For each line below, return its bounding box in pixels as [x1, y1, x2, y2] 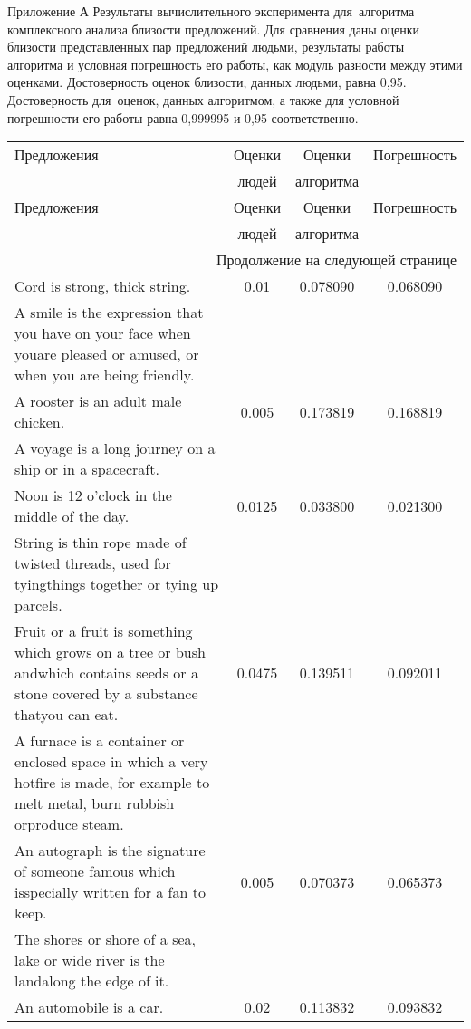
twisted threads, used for [14, 553, 171, 574]
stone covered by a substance [14, 683, 198, 705]
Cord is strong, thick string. [14, 275, 191, 297]
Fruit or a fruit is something [14, 620, 193, 642]
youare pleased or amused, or [14, 343, 199, 365]
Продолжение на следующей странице [216, 249, 457, 271]
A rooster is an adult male [14, 390, 182, 412]
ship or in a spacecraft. [14, 458, 159, 480]
